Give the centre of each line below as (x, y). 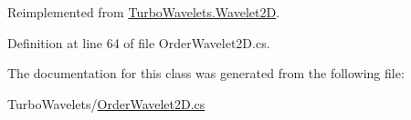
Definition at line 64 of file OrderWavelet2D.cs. (139, 42)
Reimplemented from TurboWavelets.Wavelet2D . (144, 12)
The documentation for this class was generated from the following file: (206, 73)
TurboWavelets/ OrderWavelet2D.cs (106, 103)
